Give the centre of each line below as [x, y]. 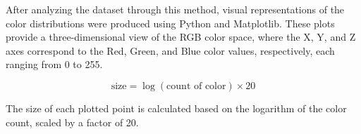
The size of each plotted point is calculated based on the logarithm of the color [176, 108]
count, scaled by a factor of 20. [72, 122]
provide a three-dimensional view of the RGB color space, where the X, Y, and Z [181, 37]
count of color [196, 86]
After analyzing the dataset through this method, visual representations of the [175, 9]
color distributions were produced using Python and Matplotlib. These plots [170, 23]
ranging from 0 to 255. [54, 64]
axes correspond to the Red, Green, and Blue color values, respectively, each [170, 50]
